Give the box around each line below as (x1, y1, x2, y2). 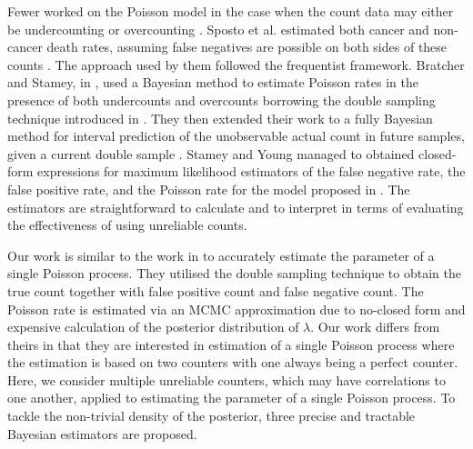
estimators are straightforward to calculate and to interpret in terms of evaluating (7, 197, 464, 216)
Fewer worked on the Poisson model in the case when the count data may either (7, 2, 454, 20)
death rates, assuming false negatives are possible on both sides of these (46, 37, 448, 56)
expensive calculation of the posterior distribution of (7, 317, 299, 336)
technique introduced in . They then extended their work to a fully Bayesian (7, 108, 433, 127)
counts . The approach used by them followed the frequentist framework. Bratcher (7, 55, 465, 74)
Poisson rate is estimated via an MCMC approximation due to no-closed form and (7, 299, 466, 318)
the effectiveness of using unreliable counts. (7, 215, 247, 234)
